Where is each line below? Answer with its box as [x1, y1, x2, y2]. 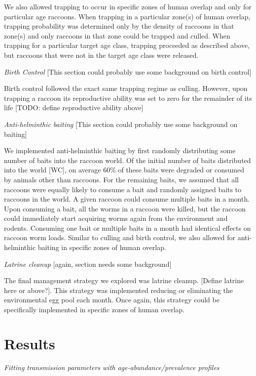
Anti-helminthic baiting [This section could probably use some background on [4, 119, 238, 129]
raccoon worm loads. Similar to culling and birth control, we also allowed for [4, 232, 236, 243]
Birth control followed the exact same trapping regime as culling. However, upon [4, 83, 248, 93]
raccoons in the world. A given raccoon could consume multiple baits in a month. [4, 194, 250, 204]
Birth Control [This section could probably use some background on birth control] [4, 66, 252, 77]
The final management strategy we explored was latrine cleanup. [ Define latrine [4, 275, 244, 286]
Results [4, 333, 55, 353]
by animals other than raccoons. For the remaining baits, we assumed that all [4, 174, 239, 184]
